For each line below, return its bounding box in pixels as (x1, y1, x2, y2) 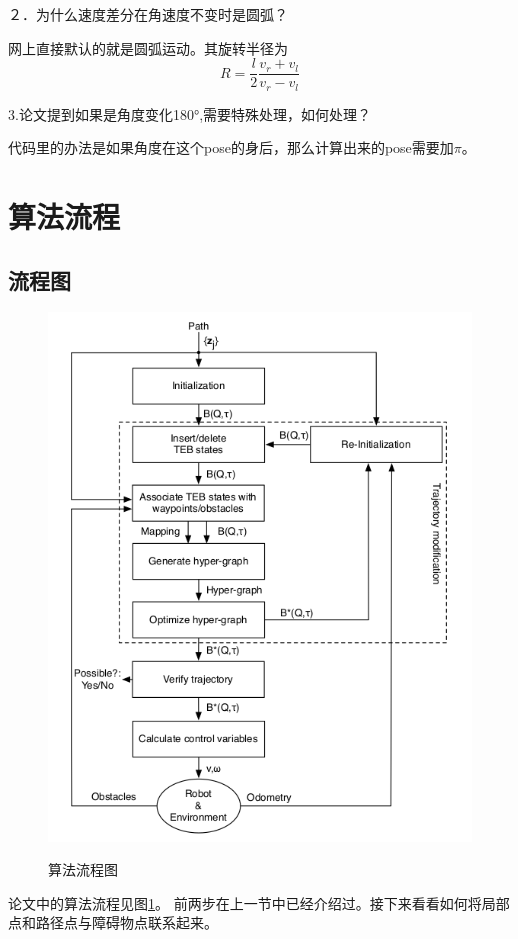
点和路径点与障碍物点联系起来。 (8, 912, 218, 933)
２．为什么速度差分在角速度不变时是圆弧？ (8, 4, 288, 24)
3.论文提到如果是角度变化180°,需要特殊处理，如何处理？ (8, 103, 372, 124)
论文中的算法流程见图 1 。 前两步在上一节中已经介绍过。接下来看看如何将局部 (8, 892, 510, 913)
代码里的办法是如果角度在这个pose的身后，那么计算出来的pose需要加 (8, 137, 454, 158)
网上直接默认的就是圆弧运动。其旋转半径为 (8, 37, 288, 58)
